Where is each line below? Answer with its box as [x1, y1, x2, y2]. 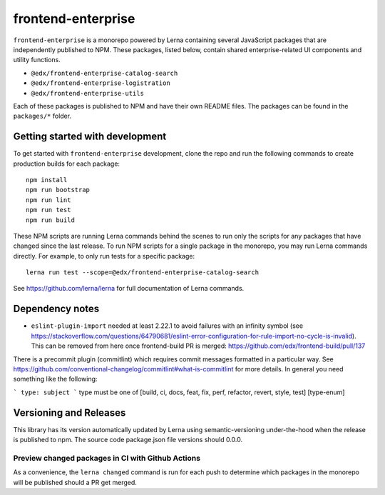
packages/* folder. [13, 111, 71, 121]
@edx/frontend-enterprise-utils [31, 89, 144, 97]
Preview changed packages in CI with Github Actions [13, 453, 201, 463]
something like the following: [13, 375, 98, 384]
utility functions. [13, 56, 61, 64]
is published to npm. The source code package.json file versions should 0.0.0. [13, 436, 242, 444]
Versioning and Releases [13, 406, 126, 419]
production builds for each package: [13, 159, 120, 168]
